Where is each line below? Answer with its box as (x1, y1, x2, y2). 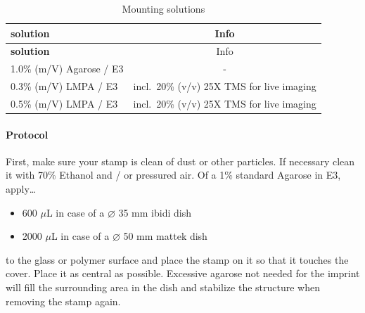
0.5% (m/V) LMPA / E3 (11, 96, 118, 110)
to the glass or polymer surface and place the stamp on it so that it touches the (6, 252, 349, 267)
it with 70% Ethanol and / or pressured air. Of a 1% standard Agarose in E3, (6, 167, 341, 182)
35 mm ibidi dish (118, 205, 191, 219)
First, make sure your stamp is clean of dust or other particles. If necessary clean (6, 153, 355, 168)
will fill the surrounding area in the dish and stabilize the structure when (6, 280, 320, 295)
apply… (6, 181, 37, 196)
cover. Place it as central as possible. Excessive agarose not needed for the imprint (6, 266, 360, 281)
